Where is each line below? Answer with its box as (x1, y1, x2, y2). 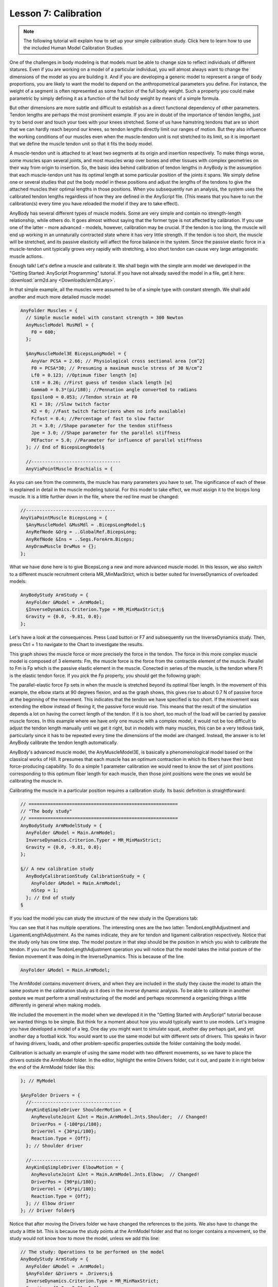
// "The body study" (20, 808, 72, 814)
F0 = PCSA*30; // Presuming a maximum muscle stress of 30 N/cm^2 (31, 365, 203, 371)
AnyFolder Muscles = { (20, 307, 78, 314)
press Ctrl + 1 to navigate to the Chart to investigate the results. (9, 641, 144, 648)
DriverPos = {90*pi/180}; (31, 1179, 97, 1185)
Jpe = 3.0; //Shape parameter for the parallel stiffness (31, 430, 181, 436)
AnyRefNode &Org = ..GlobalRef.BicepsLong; (26, 529, 137, 535)
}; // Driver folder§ (20, 1208, 75, 1213)
